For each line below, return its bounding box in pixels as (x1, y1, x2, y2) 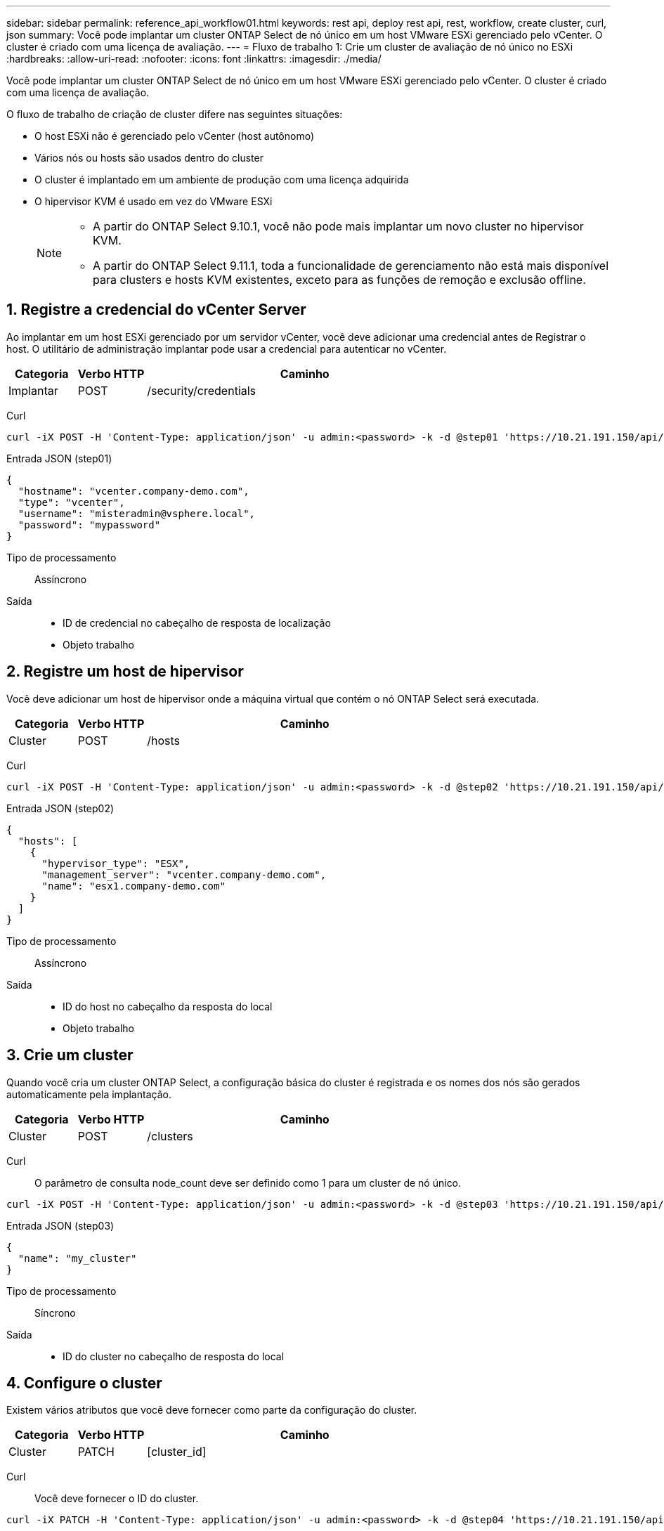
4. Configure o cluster (6, 1374, 162, 1392)
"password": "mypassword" (18, 519, 161, 530)
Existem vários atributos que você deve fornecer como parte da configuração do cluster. (6, 1404, 417, 1416)
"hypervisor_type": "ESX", (41, 857, 190, 869)
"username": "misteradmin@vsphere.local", (18, 507, 256, 519)
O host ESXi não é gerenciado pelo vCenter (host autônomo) (34, 130, 315, 142)
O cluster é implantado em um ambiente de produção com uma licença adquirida (34, 174, 409, 185)
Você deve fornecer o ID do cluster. (34, 1492, 199, 1505)
